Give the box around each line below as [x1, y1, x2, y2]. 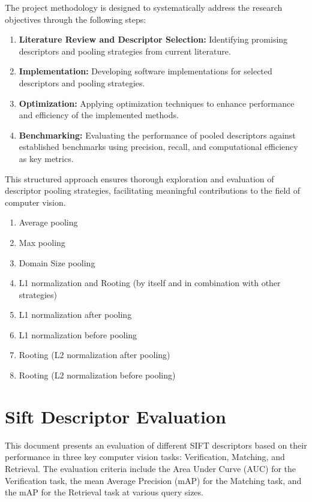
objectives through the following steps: [5, 13, 146, 25]
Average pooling [19, 216, 78, 229]
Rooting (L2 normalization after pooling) [19, 348, 170, 361]
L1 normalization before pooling [19, 328, 137, 341]
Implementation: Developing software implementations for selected [19, 65, 272, 77]
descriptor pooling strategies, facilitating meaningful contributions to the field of [5, 184, 301, 197]
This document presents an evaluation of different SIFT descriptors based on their [5, 438, 307, 451]
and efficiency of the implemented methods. [19, 109, 179, 121]
